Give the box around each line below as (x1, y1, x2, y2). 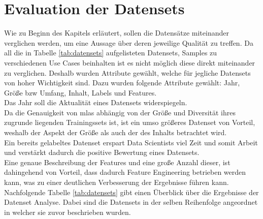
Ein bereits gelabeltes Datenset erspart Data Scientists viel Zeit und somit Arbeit (4, 137, 258, 147)
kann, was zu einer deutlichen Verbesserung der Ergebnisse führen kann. (4, 177, 229, 187)
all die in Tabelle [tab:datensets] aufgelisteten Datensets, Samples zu (4, 47, 217, 58)
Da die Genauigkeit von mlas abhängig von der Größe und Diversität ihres (4, 107, 236, 117)
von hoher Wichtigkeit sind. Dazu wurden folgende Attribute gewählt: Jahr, (4, 77, 240, 88)
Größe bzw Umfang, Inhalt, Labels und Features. (4, 87, 157, 98)
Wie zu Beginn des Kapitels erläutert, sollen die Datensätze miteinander (4, 27, 229, 38)
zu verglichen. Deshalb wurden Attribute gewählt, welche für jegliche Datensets (4, 67, 251, 78)
